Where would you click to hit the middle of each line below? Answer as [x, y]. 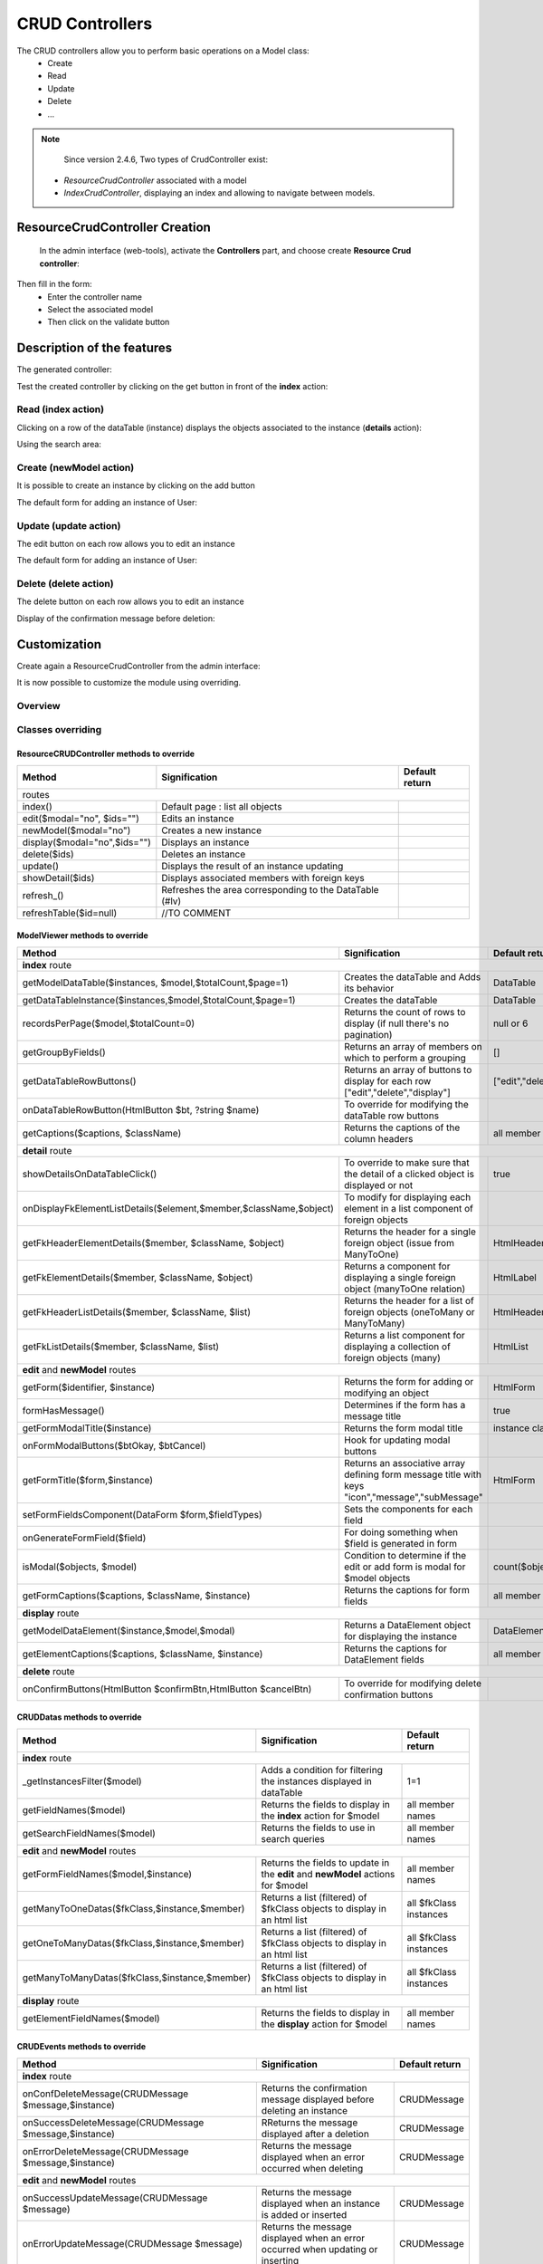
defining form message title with [413, 1474]
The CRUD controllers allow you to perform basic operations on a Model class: [163, 51]
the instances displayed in [317, 1781]
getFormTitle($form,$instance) [88, 1480]
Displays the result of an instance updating [252, 866]
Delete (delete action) [65, 584]
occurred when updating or [319, 2249]
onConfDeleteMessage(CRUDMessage [105, 2094]
